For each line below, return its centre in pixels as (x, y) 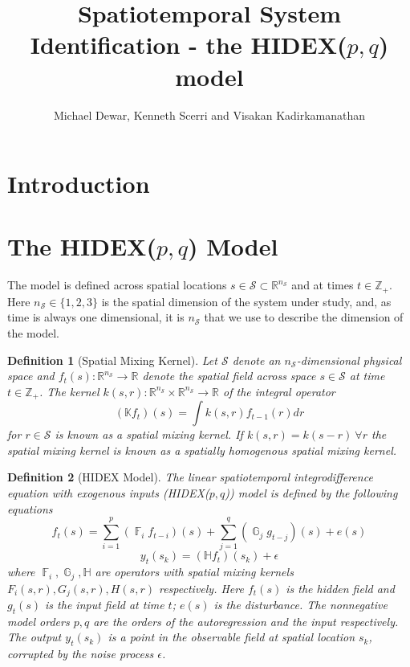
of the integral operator (279, 391)
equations (30, 508)
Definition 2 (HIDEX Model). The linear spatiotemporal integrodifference (190, 477)
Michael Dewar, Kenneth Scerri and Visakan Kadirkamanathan (209, 115)
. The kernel (69, 391)
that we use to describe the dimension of (304, 317)
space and (31, 376)
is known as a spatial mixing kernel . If (149, 434)
